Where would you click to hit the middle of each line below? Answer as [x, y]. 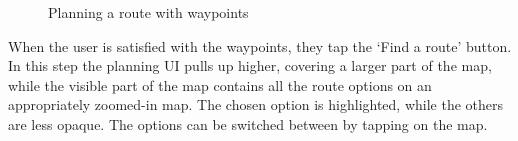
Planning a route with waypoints [148, 12]
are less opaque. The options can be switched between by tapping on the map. [248, 123]
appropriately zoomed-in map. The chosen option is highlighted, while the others [256, 104]
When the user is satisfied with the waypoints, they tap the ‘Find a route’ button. [260, 45]
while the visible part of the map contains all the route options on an [220, 84]
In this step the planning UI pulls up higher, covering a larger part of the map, [250, 65]
